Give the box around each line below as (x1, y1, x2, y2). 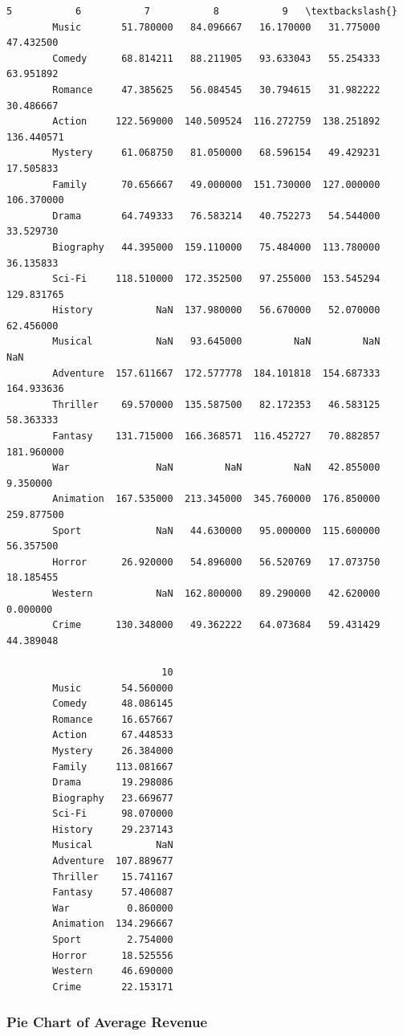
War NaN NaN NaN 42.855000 (52, 462, 381, 474)
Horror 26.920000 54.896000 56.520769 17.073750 (52, 556, 381, 568)
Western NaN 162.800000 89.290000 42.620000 (52, 587, 381, 599)
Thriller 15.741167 (52, 871, 173, 883)
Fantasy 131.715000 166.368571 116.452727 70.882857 (52, 430, 381, 443)
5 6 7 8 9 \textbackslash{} (6, 6, 397, 17)
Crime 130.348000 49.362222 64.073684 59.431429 (52, 619, 381, 631)
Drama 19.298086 (52, 777, 173, 789)
